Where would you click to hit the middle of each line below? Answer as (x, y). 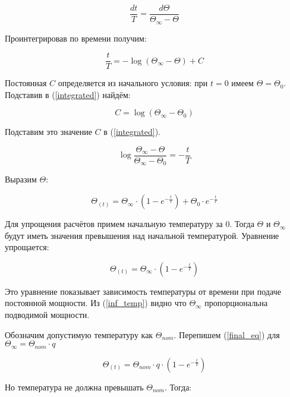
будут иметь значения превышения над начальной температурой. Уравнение (142, 235)
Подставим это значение (48, 132)
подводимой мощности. (47, 315)
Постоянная (26, 83)
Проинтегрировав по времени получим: (76, 38)
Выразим (21, 179)
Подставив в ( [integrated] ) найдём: (68, 94)
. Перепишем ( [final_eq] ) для (227, 334)
